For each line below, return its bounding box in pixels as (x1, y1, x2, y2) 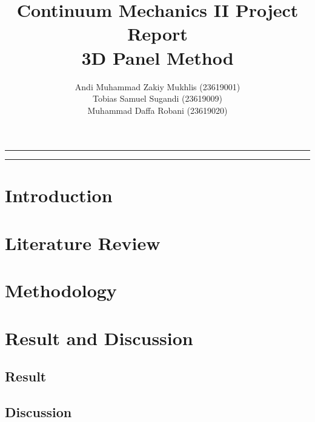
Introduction (5, 183, 113, 208)
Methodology (5, 278, 117, 303)
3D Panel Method (81, 45, 234, 70)
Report (127, 21, 188, 46)
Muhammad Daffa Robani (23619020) (87, 104, 228, 116)
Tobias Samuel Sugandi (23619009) (93, 92, 222, 105)
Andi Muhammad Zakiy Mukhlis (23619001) (75, 80, 240, 93)
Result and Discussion (5, 325, 193, 350)
